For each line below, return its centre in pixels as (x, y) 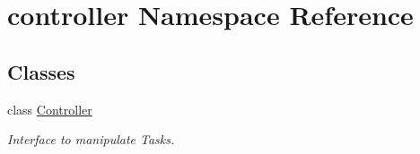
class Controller (50, 109)
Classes (41, 71)
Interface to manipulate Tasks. (91, 139)
